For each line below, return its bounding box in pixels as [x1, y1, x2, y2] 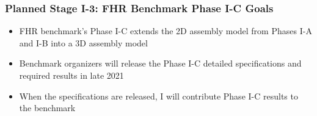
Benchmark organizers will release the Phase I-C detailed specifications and [19, 57, 302, 70]
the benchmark [19, 101, 76, 114]
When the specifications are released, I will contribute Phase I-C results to [19, 89, 298, 102]
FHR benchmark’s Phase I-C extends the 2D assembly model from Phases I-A [19, 24, 312, 37]
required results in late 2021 [19, 69, 124, 81]
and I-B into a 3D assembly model [19, 36, 148, 49]
